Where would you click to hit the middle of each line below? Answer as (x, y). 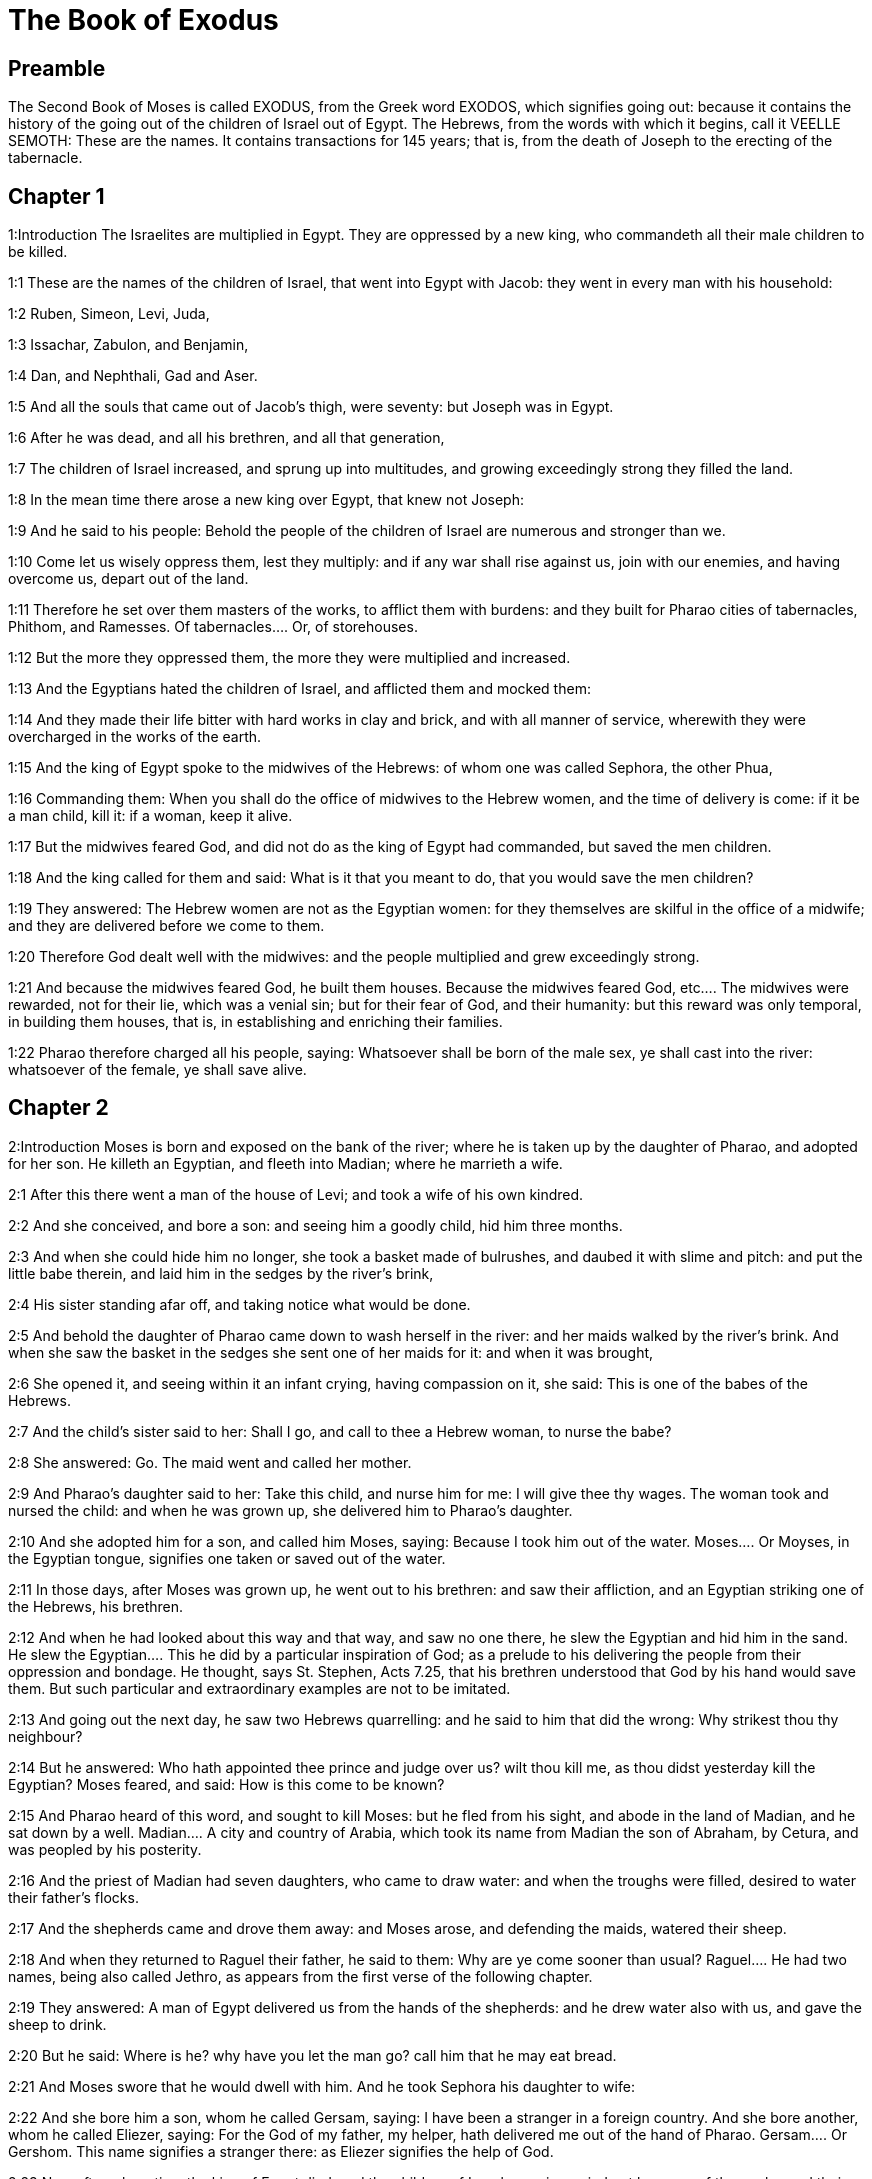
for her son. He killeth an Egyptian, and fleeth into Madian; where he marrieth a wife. (285, 1163)
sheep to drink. (57, 2024)
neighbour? (45, 1736)
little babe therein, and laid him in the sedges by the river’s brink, (221, 1273)
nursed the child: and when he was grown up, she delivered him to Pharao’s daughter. (290, 1510)
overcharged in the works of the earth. (135, 737)
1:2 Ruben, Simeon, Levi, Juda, (109, 314)
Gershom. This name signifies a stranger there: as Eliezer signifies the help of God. (281, 2151)
